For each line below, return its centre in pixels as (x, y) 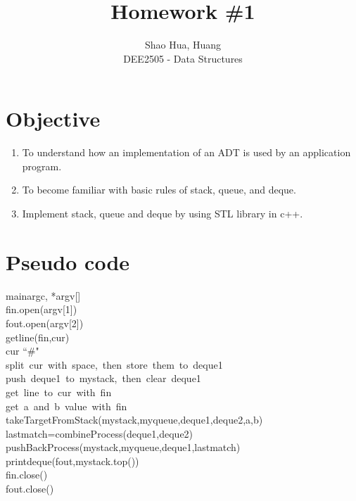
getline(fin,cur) (38, 337)
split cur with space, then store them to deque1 (114, 364)
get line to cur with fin (59, 392)
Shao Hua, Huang (183, 45)
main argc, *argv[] (43, 295)
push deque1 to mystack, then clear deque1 (103, 378)
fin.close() (27, 475)
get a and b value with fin (66, 406)
